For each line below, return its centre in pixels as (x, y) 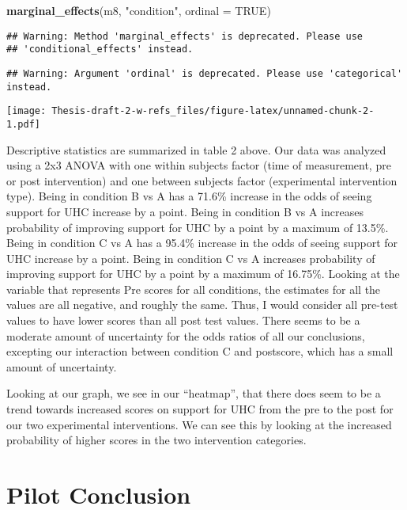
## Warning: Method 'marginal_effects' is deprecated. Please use (185, 36)
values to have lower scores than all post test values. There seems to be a (183, 320)
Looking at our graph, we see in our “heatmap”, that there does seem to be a (194, 393)
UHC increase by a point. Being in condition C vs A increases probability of (191, 258)
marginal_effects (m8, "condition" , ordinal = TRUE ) (139, 10)
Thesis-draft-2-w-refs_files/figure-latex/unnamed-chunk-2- (213, 111)
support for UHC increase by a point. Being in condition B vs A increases (185, 211)
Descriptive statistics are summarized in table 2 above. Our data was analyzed (196, 149)
